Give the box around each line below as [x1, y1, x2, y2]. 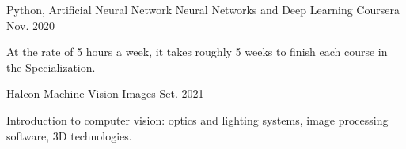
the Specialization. [6, 58, 96, 75]
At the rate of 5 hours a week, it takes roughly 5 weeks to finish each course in [6, 43, 388, 60]
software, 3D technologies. [6, 127, 132, 143]
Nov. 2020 [6, 17, 55, 33]
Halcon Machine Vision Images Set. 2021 [6, 85, 204, 102]
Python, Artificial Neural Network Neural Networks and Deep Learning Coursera [6, 2, 400, 17]
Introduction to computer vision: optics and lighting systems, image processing [6, 111, 389, 128]
